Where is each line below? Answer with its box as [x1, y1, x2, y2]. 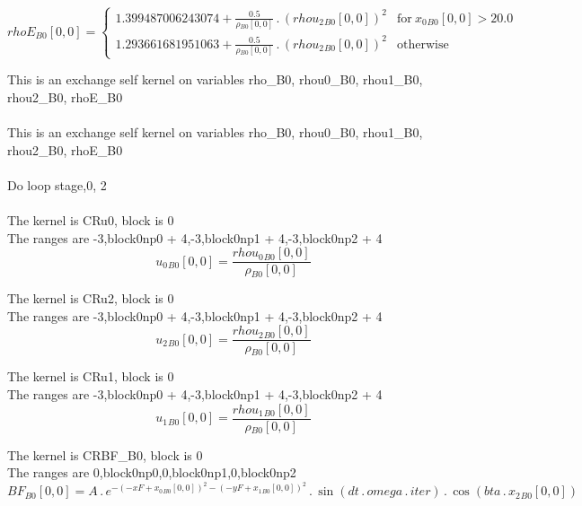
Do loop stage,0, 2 [7, 175, 107, 194]
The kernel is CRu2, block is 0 [7, 289, 174, 308]
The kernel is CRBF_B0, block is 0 [7, 445, 203, 464]
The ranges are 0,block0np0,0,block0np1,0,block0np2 [7, 463, 296, 482]
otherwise [397, 38, 449, 51]
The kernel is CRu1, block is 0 [7, 367, 174, 386]
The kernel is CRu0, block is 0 [7, 210, 174, 229]
